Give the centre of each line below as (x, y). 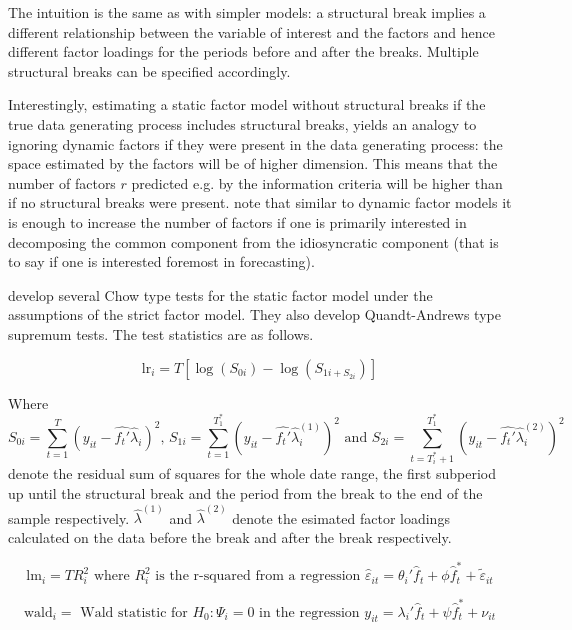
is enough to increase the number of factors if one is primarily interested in (237, 221)
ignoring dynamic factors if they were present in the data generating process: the (255, 143)
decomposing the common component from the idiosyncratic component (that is (253, 241)
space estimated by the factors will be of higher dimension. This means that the (253, 163)
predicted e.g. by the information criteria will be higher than (317, 182)
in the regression (309, 612)
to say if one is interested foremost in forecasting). (161, 261)
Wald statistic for (134, 612)
